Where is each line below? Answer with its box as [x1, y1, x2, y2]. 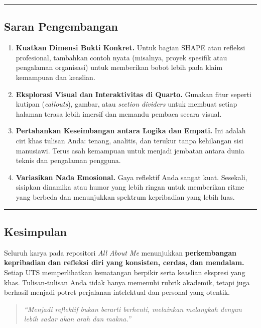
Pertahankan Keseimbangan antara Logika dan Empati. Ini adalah [16, 125, 246, 136]
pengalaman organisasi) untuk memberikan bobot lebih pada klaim [16, 62, 223, 72]
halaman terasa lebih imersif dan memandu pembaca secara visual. [16, 108, 222, 119]
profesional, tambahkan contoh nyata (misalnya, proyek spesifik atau [16, 52, 227, 62]
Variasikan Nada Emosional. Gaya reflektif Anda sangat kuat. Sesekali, [16, 172, 247, 182]
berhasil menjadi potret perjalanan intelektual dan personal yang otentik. [4, 287, 230, 297]
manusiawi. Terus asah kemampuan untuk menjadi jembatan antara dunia [16, 145, 244, 155]
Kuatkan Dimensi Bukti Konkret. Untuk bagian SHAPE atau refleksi [16, 42, 245, 53]
